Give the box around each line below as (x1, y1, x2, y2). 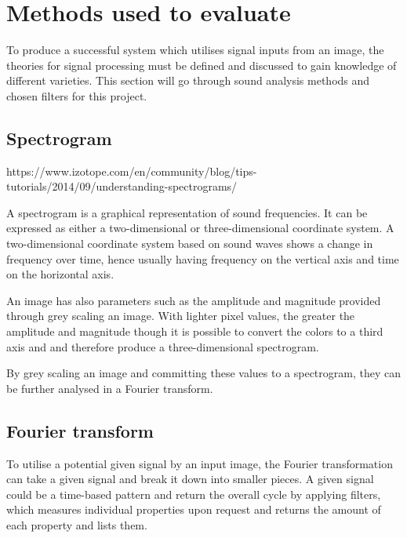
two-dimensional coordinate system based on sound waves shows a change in (6, 235, 373, 252)
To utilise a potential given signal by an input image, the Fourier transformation (6, 455, 393, 471)
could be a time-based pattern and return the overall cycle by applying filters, (6, 485, 381, 502)
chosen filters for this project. (6, 87, 147, 104)
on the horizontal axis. (6, 266, 114, 282)
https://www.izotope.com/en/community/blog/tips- (6, 162, 257, 179)
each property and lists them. (6, 517, 147, 533)
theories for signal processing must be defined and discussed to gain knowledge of (6, 56, 397, 73)
